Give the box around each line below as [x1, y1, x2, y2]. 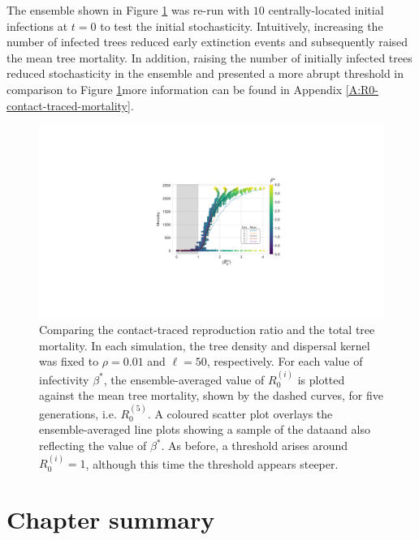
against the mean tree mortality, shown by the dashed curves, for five [39, 387, 383, 404]
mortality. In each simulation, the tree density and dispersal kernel [39, 336, 370, 354]
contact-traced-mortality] [6, 96, 131, 114]
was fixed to [39, 353, 99, 370]
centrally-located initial [268, 2, 384, 18]
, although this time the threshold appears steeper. [85, 455, 339, 472]
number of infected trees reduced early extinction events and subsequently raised [6, 33, 408, 50]
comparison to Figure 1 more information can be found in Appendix [6, 80, 343, 97]
